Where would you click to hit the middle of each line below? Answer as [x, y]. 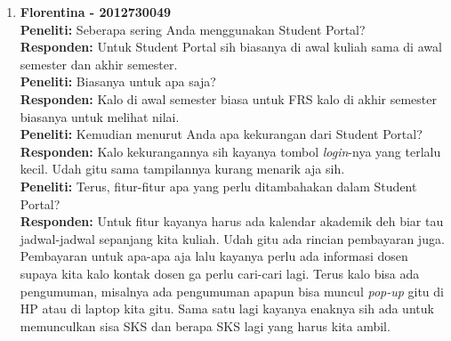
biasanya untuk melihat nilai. [100, 116]
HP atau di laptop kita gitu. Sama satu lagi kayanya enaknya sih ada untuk [227, 309]
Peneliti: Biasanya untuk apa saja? [118, 81]
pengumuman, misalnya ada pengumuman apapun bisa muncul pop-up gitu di [232, 291]
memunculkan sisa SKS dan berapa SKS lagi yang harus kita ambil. [205, 325]
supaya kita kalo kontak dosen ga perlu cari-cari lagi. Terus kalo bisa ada [220, 273]
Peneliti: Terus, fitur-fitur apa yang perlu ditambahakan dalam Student [218, 186]
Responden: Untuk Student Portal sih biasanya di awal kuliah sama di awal [231, 47]
